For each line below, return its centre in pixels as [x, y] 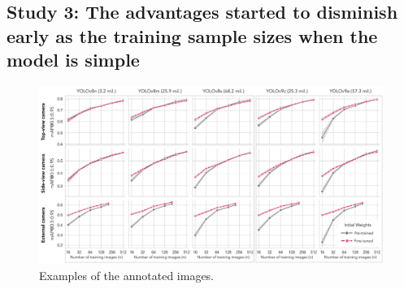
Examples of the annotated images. [127, 275]
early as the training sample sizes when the [192, 35]
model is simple [73, 60]
